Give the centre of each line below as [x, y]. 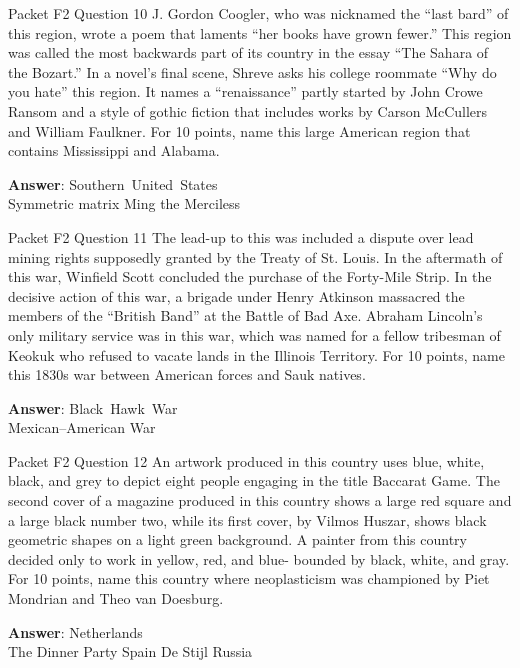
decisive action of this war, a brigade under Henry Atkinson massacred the [236, 295]
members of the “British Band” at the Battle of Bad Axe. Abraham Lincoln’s [245, 315]
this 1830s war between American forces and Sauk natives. [187, 374]
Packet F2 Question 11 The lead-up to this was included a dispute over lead [241, 236]
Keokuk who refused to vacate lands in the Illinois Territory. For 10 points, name [256, 354]
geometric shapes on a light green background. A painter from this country [237, 539]
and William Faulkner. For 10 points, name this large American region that [239, 130]
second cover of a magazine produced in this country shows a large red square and [260, 500]
